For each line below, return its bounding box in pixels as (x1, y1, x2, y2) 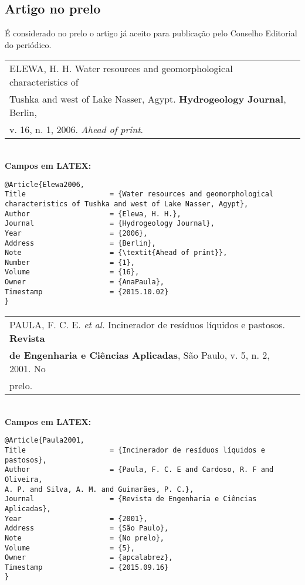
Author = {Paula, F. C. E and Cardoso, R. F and (5, 465, 274, 474)
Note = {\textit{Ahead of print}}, (5, 249, 228, 257)
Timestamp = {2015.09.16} (5, 563, 169, 572)
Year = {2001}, (5, 514, 148, 523)
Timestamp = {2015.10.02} (5, 287, 169, 296)
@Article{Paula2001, (5, 436, 85, 445)
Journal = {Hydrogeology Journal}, (5, 219, 215, 228)
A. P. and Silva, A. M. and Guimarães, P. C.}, (5, 485, 194, 494)
